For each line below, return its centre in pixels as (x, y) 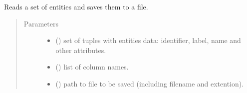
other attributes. (81, 50)
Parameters (41, 23)
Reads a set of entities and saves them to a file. (76, 6)
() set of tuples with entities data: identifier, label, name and (148, 40)
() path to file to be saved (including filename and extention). (150, 83)
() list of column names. (92, 67)
